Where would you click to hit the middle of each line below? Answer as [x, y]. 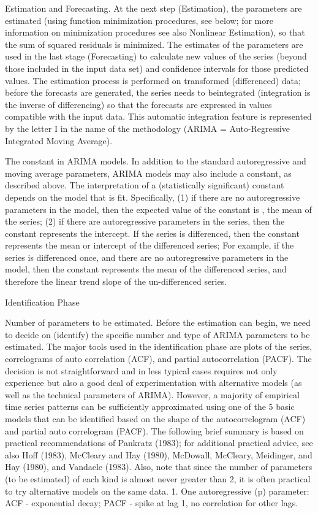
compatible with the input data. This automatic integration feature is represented [158, 116]
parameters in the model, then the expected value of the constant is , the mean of [158, 209]
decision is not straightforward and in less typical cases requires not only [141, 370]
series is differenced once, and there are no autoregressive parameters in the [147, 257]
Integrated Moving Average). [59, 140]
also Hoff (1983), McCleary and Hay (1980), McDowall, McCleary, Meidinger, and [159, 454]
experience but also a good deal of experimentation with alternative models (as [153, 383]
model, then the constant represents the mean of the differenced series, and [146, 269]
